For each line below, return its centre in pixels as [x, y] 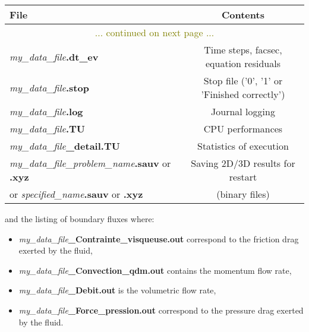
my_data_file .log [46, 111]
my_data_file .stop [49, 87]
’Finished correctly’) [243, 94]
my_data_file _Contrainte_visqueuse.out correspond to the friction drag [159, 238]
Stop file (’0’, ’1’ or [243, 80]
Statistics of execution [243, 146]
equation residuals [243, 63]
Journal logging [243, 111]
